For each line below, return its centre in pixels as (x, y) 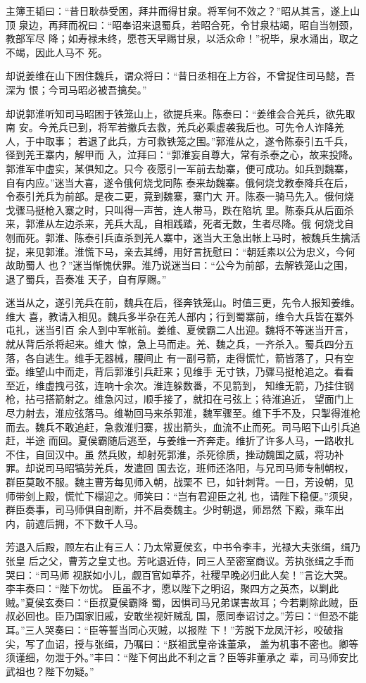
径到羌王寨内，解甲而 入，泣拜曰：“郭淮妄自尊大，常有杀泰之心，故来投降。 (182, 155)
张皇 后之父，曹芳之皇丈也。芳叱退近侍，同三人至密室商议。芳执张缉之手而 (180, 560)
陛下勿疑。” (69, 671)
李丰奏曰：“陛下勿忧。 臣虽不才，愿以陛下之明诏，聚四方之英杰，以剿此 (172, 588)
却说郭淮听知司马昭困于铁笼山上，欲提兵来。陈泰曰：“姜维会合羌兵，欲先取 (181, 113)
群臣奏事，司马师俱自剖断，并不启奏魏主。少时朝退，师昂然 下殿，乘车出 (175, 509)
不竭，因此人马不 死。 (57, 52)
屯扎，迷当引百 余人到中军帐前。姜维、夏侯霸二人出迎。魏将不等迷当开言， (180, 330)
